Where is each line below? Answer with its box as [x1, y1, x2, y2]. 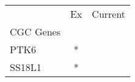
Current [92, 7, 126, 21]
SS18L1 [10, 60, 42, 74]
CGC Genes [10, 24, 60, 39]
